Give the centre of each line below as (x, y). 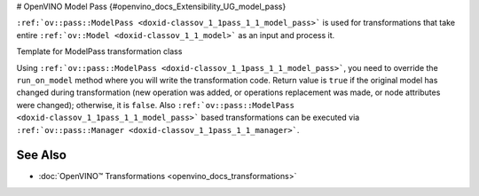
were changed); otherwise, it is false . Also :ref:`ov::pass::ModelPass (155, 105)
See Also (41, 155)
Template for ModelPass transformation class (99, 51)
